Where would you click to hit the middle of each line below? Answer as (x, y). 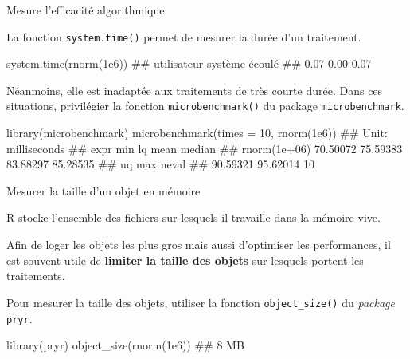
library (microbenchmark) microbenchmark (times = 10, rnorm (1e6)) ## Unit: (197, 133)
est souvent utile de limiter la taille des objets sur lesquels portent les (185, 260)
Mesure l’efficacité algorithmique (86, 10)
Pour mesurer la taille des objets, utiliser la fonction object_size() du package (201, 302)
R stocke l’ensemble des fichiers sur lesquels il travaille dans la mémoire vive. (193, 217)
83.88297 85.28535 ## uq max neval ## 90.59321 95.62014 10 (160, 164)
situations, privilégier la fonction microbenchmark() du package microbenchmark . (205, 106)
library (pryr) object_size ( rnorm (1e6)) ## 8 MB (125, 345)
